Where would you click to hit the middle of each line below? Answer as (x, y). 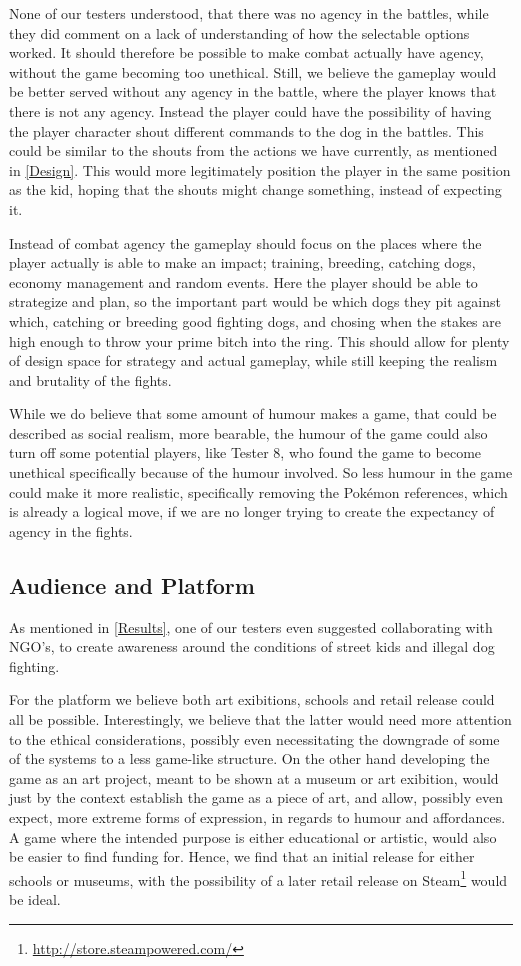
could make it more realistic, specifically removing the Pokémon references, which (258, 491)
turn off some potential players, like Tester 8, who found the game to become (245, 452)
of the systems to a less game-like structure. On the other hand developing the (249, 758)
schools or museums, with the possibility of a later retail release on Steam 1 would (258, 878)
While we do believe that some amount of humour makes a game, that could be (253, 413)
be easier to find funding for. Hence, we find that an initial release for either (242, 856)
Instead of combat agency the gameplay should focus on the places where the (245, 242)
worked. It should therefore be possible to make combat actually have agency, (246, 52)
